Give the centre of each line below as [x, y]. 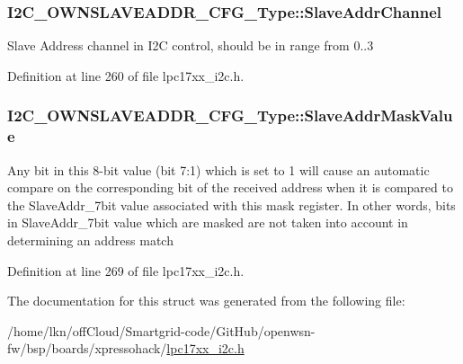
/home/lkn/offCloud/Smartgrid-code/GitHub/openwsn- [161, 330]
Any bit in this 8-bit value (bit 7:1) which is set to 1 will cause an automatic [218, 169]
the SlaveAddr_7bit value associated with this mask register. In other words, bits [231, 204]
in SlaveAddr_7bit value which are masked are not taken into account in [208, 222]
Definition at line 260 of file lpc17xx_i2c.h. [126, 75]
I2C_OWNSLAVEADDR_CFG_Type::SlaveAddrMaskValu [230, 115]
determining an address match [90, 240]
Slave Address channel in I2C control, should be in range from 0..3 [191, 45]
